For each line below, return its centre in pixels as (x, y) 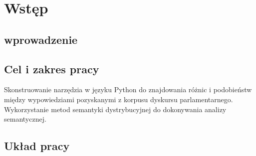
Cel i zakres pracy (52, 69)
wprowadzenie (41, 39)
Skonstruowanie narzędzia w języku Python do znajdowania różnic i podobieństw (128, 89)
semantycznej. (25, 119)
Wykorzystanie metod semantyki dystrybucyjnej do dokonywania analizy (115, 109)
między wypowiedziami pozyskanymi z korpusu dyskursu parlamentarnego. (119, 99)
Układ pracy (37, 146)
